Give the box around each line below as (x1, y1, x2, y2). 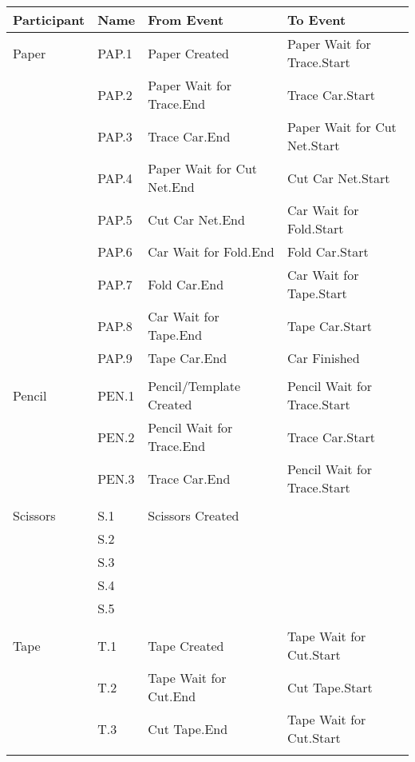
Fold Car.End (148, 274, 224, 293)
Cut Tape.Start (287, 677, 373, 696)
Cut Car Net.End (148, 209, 245, 229)
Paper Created (148, 43, 229, 62)
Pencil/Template (148, 377, 241, 395)
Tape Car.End (148, 349, 227, 367)
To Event (287, 10, 346, 29)
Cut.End (148, 687, 196, 705)
